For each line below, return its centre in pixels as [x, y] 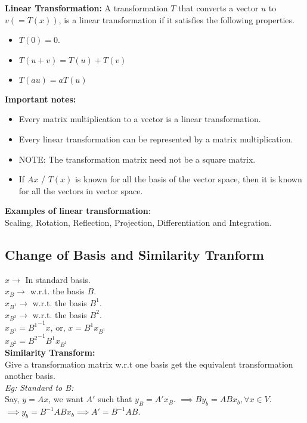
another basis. [30, 376]
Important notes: [41, 99]
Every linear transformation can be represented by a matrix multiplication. [156, 139]
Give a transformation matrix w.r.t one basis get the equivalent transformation [149, 364]
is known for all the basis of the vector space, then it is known [188, 179]
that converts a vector [218, 8]
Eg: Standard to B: [39, 387]
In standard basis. [58, 279]
